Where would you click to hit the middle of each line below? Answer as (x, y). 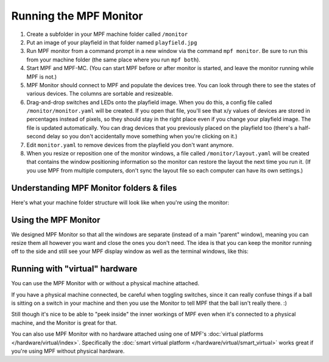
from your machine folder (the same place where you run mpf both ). (114, 59)
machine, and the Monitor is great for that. (64, 322)
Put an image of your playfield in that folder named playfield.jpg (112, 42)
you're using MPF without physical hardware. (68, 351)
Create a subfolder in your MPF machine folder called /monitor (107, 34)
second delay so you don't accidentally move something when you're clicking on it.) (132, 137)
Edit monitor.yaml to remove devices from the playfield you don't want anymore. (130, 145)
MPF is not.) (42, 77)
